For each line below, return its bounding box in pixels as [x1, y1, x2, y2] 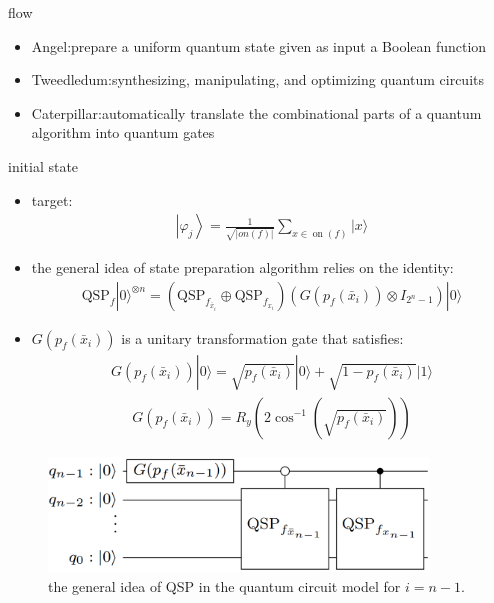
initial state [8, 155, 79, 176]
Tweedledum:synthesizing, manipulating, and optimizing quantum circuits [31, 69, 485, 90]
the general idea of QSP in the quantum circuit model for [48, 576, 401, 597]
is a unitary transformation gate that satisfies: [121, 327, 404, 348]
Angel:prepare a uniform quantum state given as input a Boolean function [31, 35, 487, 56]
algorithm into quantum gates [31, 122, 215, 143]
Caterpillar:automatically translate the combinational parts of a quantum [31, 102, 482, 123]
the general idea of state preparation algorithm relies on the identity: [31, 256, 454, 277]
